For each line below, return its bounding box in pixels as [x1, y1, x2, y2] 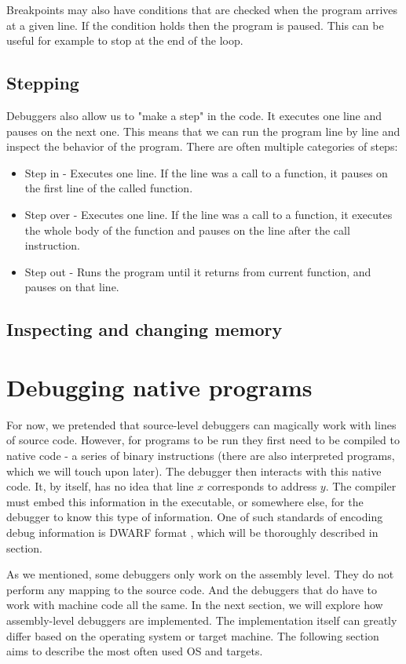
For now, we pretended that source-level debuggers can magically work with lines [6, 416, 397, 432]
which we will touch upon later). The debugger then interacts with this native [6, 462, 382, 479]
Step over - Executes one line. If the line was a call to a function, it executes [24, 206, 393, 222]
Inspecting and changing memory [6, 317, 283, 341]
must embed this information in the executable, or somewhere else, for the [6, 493, 364, 509]
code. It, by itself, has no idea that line [6, 478, 194, 494]
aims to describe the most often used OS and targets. [6, 643, 263, 659]
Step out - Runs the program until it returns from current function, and [24, 263, 371, 279]
